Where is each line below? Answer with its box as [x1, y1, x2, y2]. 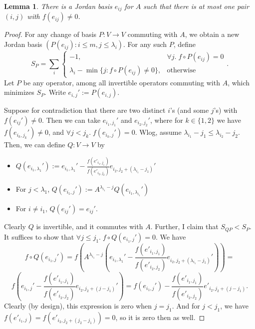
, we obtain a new [185, 29, 240, 39]
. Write [44, 87, 66, 97]
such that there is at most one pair [143, 1, 249, 11]
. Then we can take [42, 114, 101, 125]
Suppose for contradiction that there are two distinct [4, 105, 166, 115]
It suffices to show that [4, 231, 74, 242]
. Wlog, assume [135, 127, 182, 137]
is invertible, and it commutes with [36, 221, 143, 232]
